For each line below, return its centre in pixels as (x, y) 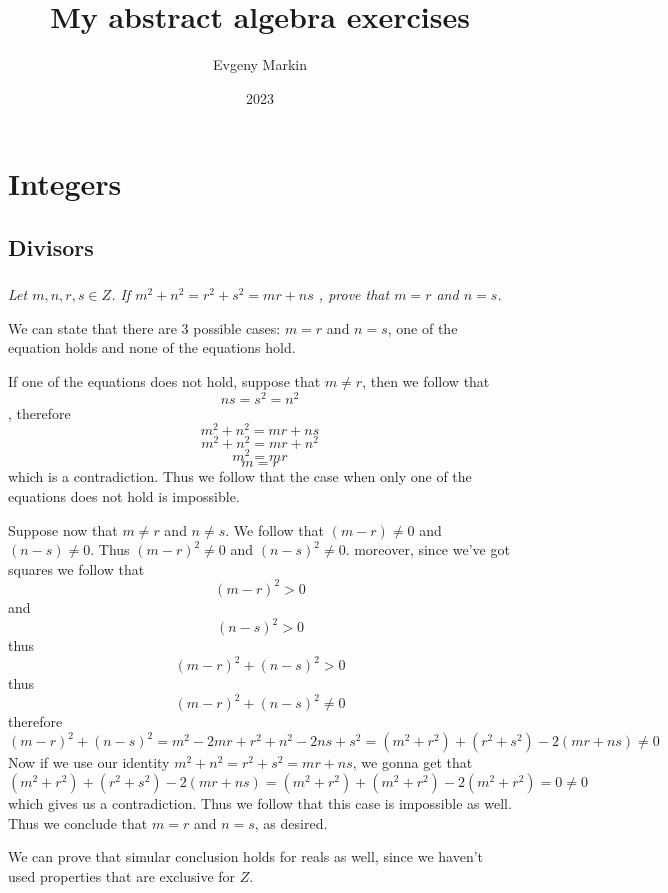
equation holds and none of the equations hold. (152, 347)
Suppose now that (63, 529)
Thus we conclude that (78, 822)
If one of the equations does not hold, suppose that (164, 380)
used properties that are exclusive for (122, 875)
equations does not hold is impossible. (124, 496)
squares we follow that (76, 568)
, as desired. (291, 822)
